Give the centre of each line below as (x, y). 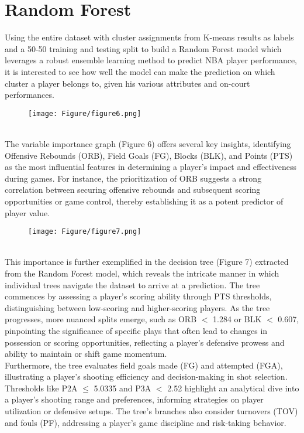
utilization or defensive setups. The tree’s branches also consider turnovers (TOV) (151, 411)
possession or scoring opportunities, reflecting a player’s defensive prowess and (145, 342)
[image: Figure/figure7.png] (85, 232)
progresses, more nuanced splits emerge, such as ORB (101, 319)
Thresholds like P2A (41, 388)
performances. (30, 95)
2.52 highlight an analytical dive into (233, 388)
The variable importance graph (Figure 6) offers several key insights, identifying (148, 143)
